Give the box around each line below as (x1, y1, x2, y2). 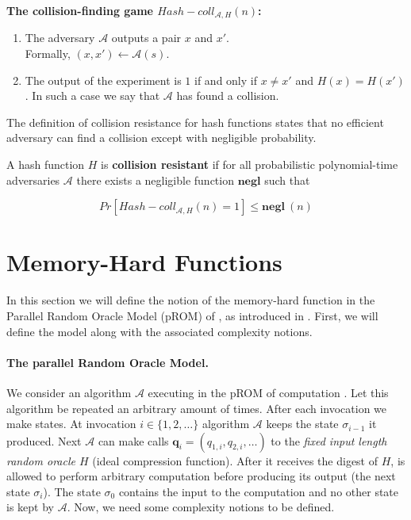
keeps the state (266, 415, 339, 432)
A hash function (6, 156, 85, 173)
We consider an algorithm (6, 384, 132, 400)
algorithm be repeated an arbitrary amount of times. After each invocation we (6, 400, 387, 416)
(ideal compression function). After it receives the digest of (92, 452, 378, 468)
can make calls (98, 432, 169, 449)
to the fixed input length (271, 432, 387, 449)
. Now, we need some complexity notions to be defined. (67, 499, 335, 515)
